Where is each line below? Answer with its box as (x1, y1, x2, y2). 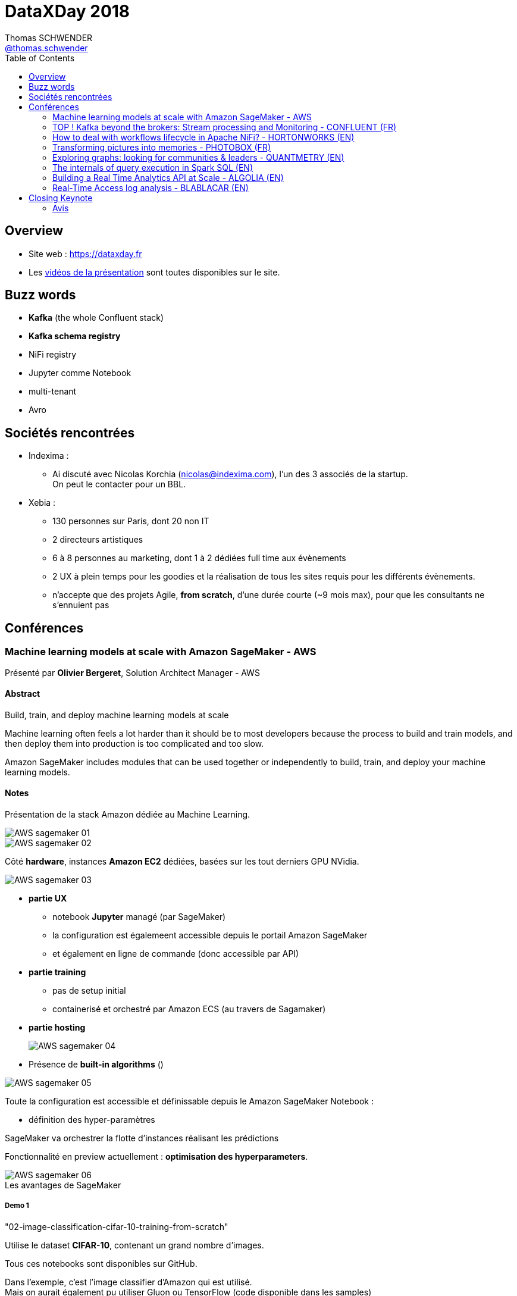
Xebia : (29, 497, 56, 508)
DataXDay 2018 (5, 1, 130, 21)
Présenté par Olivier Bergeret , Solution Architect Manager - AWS (5, 667, 260, 678)
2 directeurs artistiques (52, 534, 143, 545)
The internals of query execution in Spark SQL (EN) (52, 162, 253, 173)
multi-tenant (29, 386, 77, 397)
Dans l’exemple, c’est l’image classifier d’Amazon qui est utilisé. (5, 1276, 252, 1287)
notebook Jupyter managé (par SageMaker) (52, 911, 226, 922)
